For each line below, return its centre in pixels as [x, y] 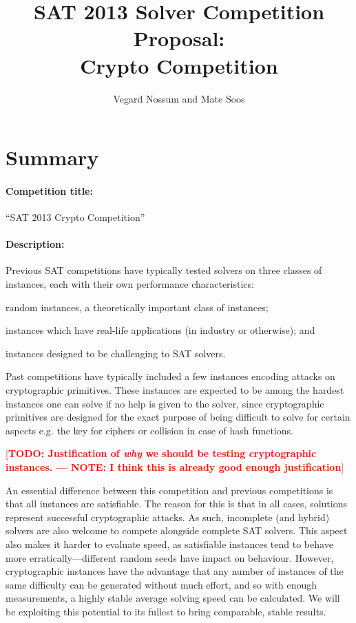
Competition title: [49, 190]
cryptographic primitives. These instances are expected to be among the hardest [175, 390]
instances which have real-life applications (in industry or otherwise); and [160, 330]
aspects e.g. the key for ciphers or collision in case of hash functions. [149, 430]
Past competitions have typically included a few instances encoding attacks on [170, 376]
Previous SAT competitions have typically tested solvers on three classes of [164, 270]
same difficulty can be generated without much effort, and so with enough [161, 584]
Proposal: [179, 38]
